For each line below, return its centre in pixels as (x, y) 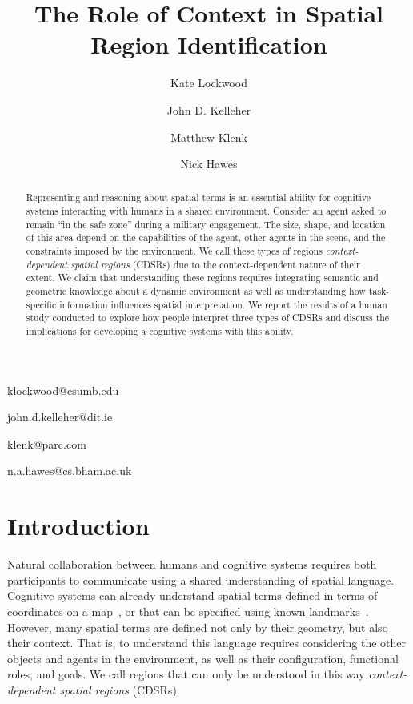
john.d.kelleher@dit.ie (60, 417)
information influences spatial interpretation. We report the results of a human (223, 304)
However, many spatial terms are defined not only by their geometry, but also (198, 627)
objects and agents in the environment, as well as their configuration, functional (203, 658)
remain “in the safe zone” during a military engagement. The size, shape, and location (206, 224)
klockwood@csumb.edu (63, 390)
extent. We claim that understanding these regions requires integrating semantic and (202, 278)
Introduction (78, 526)
